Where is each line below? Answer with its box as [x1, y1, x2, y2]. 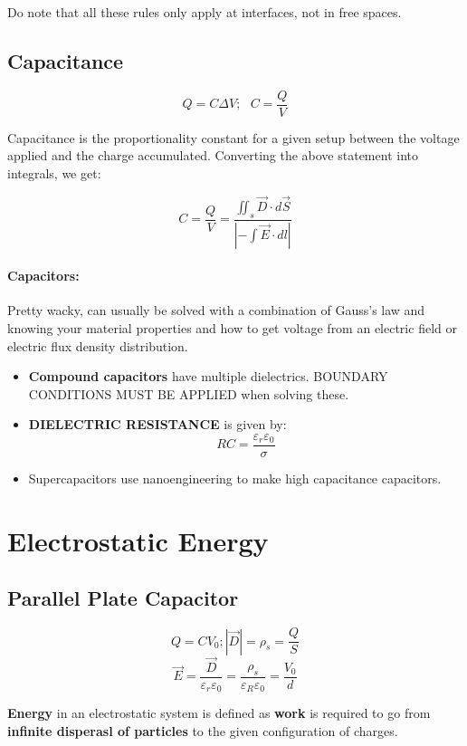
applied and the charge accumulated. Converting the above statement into [7, 146, 418, 165]
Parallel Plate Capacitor [7, 584, 239, 612]
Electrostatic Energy [7, 521, 269, 559]
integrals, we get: [7, 164, 101, 183]
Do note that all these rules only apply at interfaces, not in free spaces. [7, 3, 402, 21]
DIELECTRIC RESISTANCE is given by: [28, 415, 287, 434]
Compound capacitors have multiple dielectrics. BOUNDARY [28, 367, 388, 386]
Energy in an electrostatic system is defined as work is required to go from [7, 703, 431, 722]
